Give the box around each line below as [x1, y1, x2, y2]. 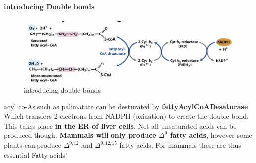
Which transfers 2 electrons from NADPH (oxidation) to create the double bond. [4, 111, 249, 121]
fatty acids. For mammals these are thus [119, 140, 241, 150]
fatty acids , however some [170, 130, 252, 140]
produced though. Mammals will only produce [4, 130, 156, 140]
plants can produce [4, 140, 62, 150]
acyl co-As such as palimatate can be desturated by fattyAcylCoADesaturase [4, 101, 248, 111]
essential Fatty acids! [4, 149, 67, 160]
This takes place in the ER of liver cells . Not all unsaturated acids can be [4, 120, 237, 130]
